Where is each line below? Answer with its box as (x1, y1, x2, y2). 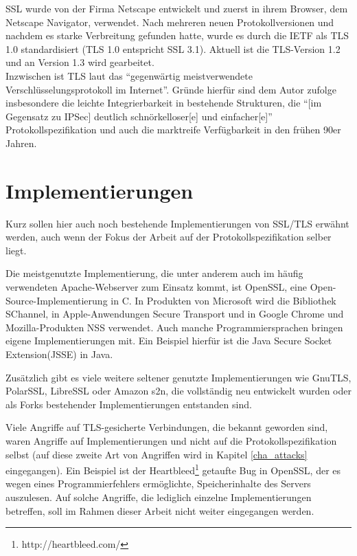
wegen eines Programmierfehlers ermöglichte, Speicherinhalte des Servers (5, 476, 311, 491)
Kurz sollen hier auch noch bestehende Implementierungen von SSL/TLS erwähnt (5, 216, 349, 230)
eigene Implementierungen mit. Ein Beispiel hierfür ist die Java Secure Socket (5, 333, 332, 348)
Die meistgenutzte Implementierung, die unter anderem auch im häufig (5, 266, 303, 280)
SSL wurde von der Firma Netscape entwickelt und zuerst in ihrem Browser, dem (5, 1, 348, 15)
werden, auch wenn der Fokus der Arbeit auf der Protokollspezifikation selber (5, 230, 332, 244)
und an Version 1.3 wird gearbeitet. (5, 55, 154, 69)
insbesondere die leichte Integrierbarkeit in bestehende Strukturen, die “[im (5, 96, 322, 110)
